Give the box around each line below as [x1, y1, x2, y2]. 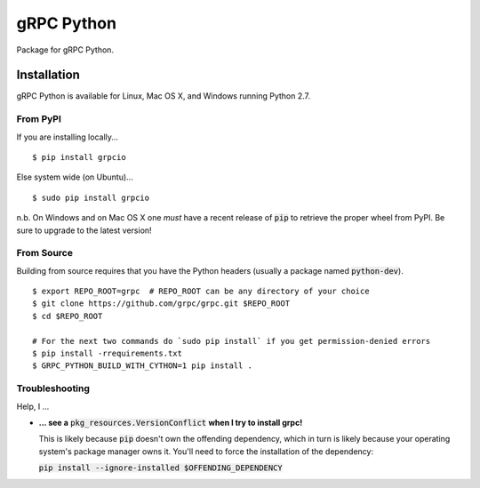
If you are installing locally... [16, 132, 119, 142]
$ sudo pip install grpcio [32, 192, 150, 203]
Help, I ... [16, 401, 50, 412]
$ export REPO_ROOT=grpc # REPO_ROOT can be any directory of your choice [32, 286, 370, 297]
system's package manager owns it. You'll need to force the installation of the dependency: [38, 445, 373, 457]
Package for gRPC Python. [16, 44, 115, 55]
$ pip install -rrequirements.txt [32, 348, 182, 359]
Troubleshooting [16, 382, 91, 395]
